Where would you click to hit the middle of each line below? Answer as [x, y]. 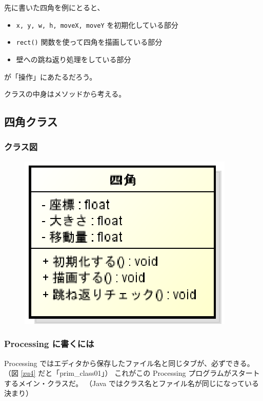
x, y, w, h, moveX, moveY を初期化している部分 [97, 24]
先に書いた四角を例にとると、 [54, 7]
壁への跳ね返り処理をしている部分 [74, 59]
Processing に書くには [49, 344]
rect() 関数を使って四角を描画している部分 [89, 42]
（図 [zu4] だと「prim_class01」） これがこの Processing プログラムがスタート [132, 373]
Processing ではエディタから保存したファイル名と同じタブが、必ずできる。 [129, 363]
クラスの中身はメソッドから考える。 [65, 94]
